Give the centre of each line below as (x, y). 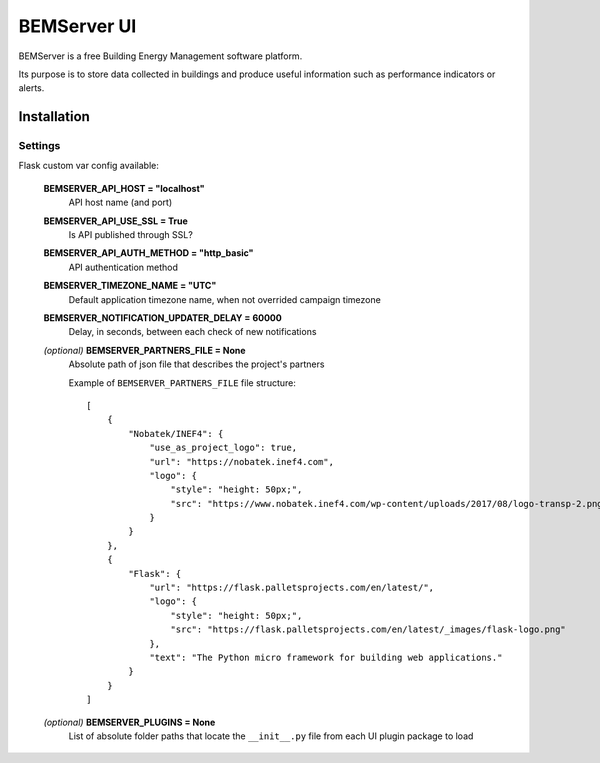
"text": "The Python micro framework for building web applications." (326, 657)
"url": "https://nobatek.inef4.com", (242, 461)
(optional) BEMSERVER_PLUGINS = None (129, 722)
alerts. (31, 88)
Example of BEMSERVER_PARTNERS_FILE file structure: (182, 382)
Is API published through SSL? (131, 235)
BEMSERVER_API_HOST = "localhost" (124, 188)
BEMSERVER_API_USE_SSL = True (116, 221)
